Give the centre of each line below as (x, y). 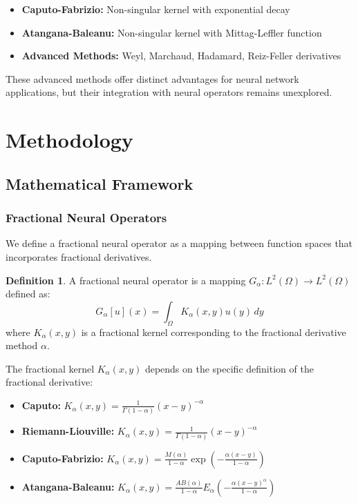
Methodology (69, 140)
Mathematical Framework (100, 183)
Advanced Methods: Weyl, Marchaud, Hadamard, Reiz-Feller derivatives (181, 56)
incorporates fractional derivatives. (79, 256)
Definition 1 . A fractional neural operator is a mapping (126, 280)
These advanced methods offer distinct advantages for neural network (152, 78)
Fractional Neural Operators (86, 218)
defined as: (28, 294)
